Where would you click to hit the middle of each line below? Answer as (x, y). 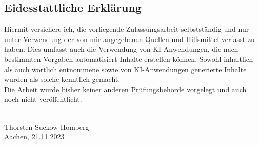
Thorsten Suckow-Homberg (47, 126)
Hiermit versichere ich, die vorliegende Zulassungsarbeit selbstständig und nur (127, 29)
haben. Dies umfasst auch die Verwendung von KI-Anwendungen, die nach (121, 49)
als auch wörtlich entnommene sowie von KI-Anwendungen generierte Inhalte (125, 69)
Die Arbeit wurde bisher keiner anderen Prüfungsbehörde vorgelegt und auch (125, 89)
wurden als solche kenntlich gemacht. (62, 79)
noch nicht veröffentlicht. (43, 99)
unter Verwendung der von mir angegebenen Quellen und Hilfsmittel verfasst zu (129, 39)
